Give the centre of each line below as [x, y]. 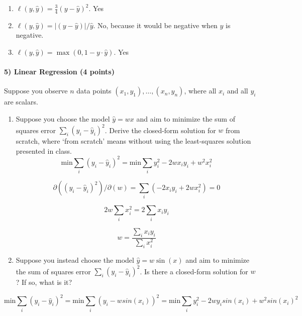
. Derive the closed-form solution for [160, 130]
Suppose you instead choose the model [75, 260]
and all [237, 91]
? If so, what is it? [44, 282]
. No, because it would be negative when [155, 25]
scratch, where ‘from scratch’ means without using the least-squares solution [133, 141]
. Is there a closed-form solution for [194, 271]
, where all [200, 91]
